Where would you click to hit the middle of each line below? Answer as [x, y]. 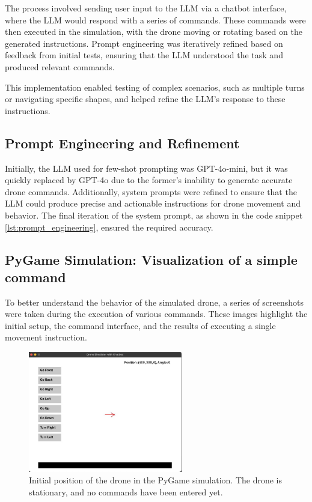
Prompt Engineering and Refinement [122, 143]
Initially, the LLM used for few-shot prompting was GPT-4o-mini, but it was [146, 168]
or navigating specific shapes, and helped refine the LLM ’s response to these [145, 99]
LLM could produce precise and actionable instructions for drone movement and [153, 203]
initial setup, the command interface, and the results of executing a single [140, 325]
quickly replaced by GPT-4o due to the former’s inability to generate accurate [149, 180]
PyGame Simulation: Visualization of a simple [151, 259]
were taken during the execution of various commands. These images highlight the [156, 314]
